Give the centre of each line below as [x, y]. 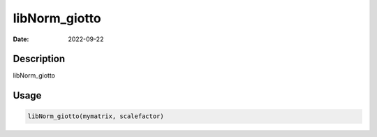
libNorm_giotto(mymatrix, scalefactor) [96, 116]
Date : [21, 39]
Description [39, 59]
